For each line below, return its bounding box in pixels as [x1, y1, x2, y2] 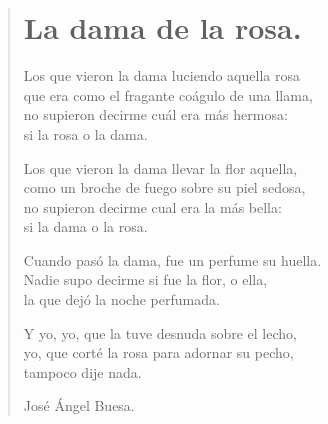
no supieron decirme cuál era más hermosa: [23, 104, 288, 125]
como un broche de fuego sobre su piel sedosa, [23, 177, 306, 198]
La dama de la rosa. [23, 7, 302, 48]
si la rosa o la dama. [23, 123, 148, 144]
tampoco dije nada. [23, 361, 142, 382]
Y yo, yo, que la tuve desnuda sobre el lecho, [23, 322, 297, 343]
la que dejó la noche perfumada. [23, 289, 220, 310]
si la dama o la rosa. [23, 216, 148, 237]
